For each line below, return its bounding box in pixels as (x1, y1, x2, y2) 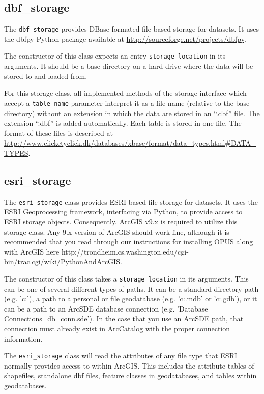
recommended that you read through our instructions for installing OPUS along (4, 236, 253, 247)
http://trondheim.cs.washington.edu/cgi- (61, 246, 189, 257)
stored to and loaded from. (4, 70, 87, 81)
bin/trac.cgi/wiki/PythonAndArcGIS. (4, 256, 122, 267)
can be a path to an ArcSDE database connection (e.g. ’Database (4, 303, 208, 314)
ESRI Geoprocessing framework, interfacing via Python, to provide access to (4, 206, 243, 217)
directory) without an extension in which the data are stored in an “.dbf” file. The (4, 107, 260, 118)
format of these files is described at (4, 127, 113, 138)
